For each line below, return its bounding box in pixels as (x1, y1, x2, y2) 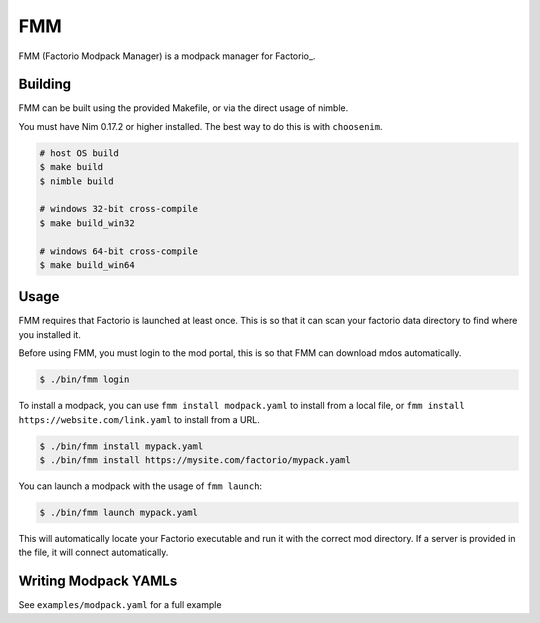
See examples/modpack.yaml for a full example (18, 599, 222, 611)
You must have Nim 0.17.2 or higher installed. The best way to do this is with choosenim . (18, 120, 383, 132)
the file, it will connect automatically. (18, 546, 169, 559)
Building (18, 76, 72, 93)
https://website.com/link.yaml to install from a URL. (18, 413, 260, 425)
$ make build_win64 (39, 259, 135, 270)
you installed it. (18, 328, 82, 340)
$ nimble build (39, 175, 114, 187)
